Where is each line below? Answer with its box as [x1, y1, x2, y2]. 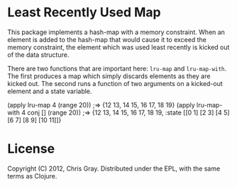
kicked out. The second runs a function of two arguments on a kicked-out [7, 79, 224, 87]
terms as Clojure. [7, 171, 57, 180]
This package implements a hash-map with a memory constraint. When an [7, 28, 226, 36]
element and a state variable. [7, 87, 92, 95]
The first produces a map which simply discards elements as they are [7, 72, 211, 80]
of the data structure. [7, 50, 70, 59]
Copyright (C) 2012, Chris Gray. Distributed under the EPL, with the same [7, 164, 221, 173]
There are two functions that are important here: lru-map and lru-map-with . [7, 64, 227, 73]
